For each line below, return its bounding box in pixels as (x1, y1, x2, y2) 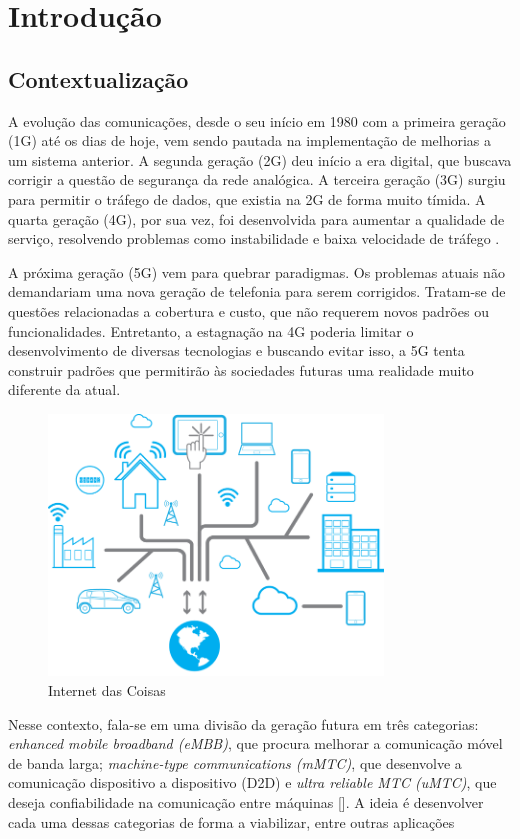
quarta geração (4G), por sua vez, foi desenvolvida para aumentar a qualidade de (8, 208, 505, 229)
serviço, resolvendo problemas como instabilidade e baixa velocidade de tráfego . (8, 228, 500, 249)
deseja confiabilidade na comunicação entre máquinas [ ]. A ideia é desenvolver (8, 792, 484, 812)
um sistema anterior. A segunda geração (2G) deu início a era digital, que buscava (8, 149, 512, 170)
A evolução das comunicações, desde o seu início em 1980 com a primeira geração (8, 110, 506, 131)
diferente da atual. (8, 379, 121, 400)
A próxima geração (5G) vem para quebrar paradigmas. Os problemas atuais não (8, 261, 505, 282)
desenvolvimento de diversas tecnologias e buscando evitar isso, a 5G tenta (8, 340, 465, 361)
